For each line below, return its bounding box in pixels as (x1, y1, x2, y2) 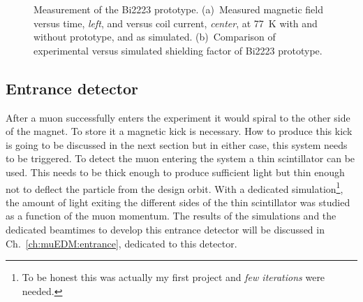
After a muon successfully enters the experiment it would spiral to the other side (6, 110, 350, 124)
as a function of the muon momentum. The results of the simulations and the (6, 208, 336, 223)
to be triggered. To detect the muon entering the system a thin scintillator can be (6, 151, 355, 166)
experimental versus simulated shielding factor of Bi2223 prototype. (34, 43, 323, 57)
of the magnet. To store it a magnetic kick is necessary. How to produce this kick (6, 124, 353, 138)
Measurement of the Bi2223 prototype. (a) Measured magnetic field (34, 2, 324, 16)
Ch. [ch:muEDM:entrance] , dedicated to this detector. (6, 236, 237, 250)
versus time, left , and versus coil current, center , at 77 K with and (34, 15, 318, 30)
